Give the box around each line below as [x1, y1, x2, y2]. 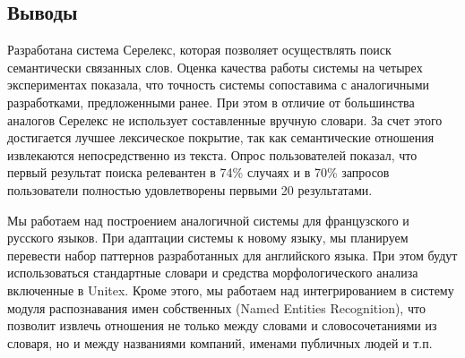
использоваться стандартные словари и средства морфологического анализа [7, 263, 418, 282]
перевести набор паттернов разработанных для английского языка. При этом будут [7, 245, 458, 264]
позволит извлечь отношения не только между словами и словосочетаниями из [7, 316, 437, 335]
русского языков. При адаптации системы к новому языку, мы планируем [7, 228, 409, 247]
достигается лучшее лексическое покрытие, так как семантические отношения [7, 128, 435, 147]
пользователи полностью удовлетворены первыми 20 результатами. [7, 180, 373, 199]
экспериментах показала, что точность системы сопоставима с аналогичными [7, 75, 430, 94]
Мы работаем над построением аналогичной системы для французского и [7, 210, 409, 229]
